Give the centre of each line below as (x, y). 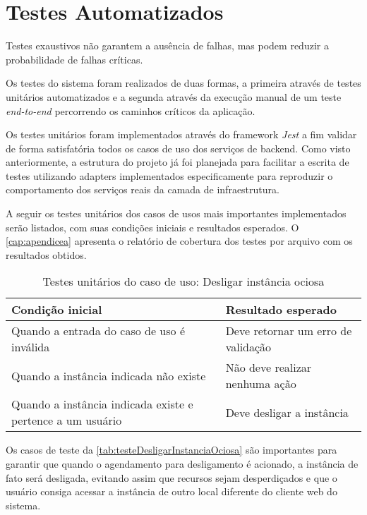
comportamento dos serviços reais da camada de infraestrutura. (143, 189)
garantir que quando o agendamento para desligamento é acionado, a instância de (182, 464)
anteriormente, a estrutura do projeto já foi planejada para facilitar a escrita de (178, 162)
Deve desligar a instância (287, 412)
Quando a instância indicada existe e (102, 404)
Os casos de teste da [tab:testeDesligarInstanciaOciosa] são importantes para (172, 450)
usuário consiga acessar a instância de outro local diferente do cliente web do (172, 491)
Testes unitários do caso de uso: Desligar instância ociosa (183, 281)
